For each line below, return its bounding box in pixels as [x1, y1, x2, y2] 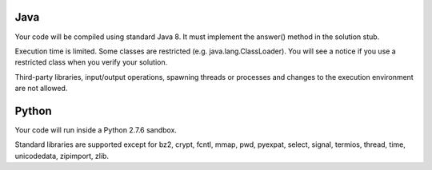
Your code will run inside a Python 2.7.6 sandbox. [14, 125, 178, 135]
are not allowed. [14, 84, 68, 93]
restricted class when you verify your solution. [14, 57, 168, 67]
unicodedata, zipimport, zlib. [14, 151, 110, 160]
